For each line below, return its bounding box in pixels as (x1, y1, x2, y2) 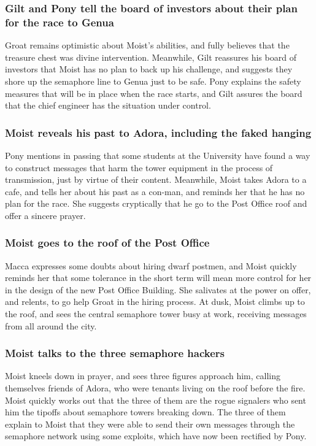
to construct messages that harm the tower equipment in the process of (5, 161, 273, 174)
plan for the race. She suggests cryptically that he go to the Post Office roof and (5, 197, 307, 210)
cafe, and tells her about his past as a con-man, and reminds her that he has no (5, 185, 305, 198)
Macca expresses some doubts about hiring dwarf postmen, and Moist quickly (5, 259, 297, 272)
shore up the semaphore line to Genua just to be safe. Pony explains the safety (5, 74, 301, 87)
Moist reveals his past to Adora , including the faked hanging (5, 125, 312, 140)
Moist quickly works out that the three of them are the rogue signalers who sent (5, 393, 306, 406)
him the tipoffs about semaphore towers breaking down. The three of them (5, 406, 286, 418)
